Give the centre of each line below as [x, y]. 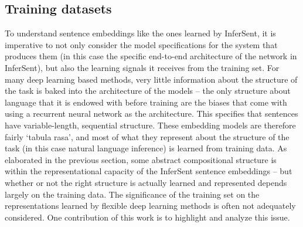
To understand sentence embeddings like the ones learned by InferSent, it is [140, 33]
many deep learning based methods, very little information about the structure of [151, 79]
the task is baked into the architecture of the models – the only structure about [148, 91]
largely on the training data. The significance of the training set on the [132, 194]
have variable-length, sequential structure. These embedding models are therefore [150, 125]
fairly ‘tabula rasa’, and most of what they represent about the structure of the [147, 136]
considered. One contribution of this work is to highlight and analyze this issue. [147, 217]
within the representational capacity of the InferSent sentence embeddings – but [149, 171]
